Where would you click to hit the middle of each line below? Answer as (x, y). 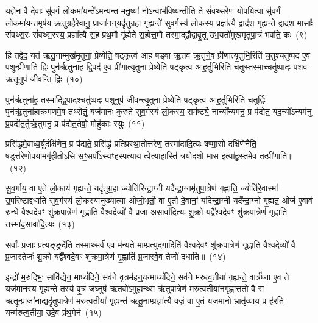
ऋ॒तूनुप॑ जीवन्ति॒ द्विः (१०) (44, 78)
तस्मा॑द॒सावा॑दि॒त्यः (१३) (40, 223)
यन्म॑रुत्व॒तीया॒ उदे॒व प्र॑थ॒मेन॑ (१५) (54, 312)
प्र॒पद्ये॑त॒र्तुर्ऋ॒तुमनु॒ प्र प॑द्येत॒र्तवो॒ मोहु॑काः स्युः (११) (75, 123)
